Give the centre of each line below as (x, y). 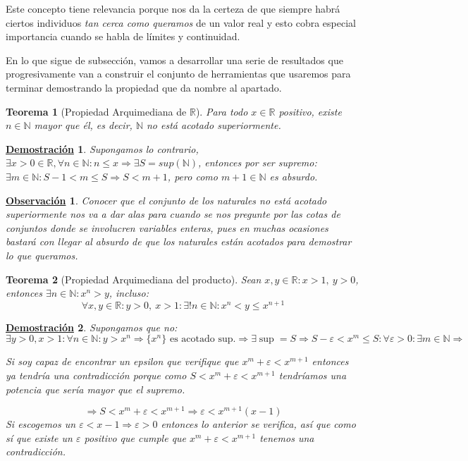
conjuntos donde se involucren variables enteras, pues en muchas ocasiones (167, 227)
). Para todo (222, 111)
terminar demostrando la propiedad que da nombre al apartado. (144, 87)
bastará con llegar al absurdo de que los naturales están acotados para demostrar (179, 241)
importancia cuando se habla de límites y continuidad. (123, 36)
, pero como (192, 176)
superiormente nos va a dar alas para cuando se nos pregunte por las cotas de (173, 214)
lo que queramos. (42, 255)
